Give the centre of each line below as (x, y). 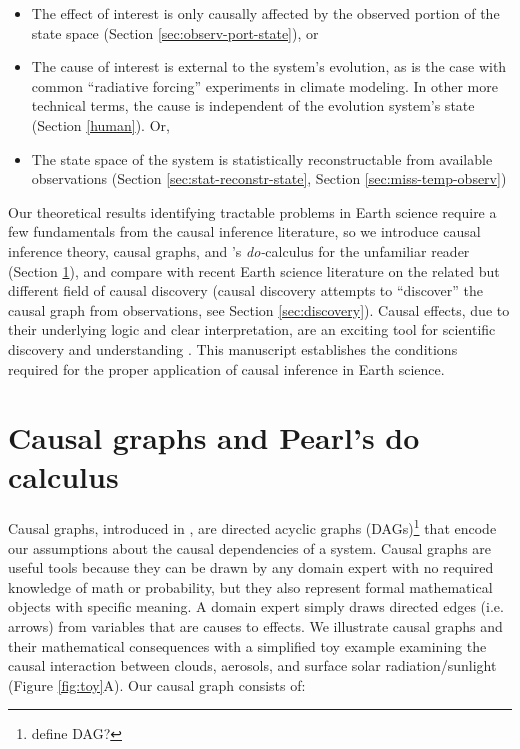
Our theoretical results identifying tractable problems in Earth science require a (252, 211)
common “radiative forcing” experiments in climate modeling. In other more (264, 85)
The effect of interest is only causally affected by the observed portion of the (265, 13)
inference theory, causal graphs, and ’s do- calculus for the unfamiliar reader (239, 250)
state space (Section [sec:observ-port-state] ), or (175, 32)
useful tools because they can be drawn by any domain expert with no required (251, 567)
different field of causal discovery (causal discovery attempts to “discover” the (246, 290)
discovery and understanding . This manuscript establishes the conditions (233, 348)
